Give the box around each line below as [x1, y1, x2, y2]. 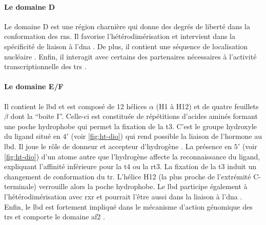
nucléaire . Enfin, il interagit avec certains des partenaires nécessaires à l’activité [4, 51, 257, 62]
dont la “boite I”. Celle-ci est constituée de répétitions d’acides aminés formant [10, 111, 258, 121]
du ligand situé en [4, 131, 60, 141]
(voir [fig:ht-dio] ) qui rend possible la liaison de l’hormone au [71, 131, 262, 141]
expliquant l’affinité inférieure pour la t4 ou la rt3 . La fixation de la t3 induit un [4, 161, 257, 172]
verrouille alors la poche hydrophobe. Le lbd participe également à [38, 181, 248, 192]
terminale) [4, 181, 37, 192]
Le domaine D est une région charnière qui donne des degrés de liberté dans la [4, 21, 250, 31]
